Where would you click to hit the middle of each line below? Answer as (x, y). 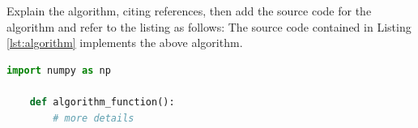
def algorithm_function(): (102, 102)
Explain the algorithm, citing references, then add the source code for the (189, 11)
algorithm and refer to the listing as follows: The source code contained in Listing (209, 26)
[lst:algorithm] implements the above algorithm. (125, 43)
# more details (94, 118)
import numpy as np (59, 70)
